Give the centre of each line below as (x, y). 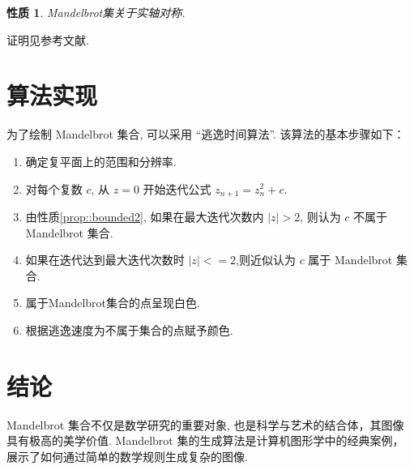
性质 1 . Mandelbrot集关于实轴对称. (96, 12)
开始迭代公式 (177, 188)
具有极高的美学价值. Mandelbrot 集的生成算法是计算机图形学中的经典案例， (205, 440)
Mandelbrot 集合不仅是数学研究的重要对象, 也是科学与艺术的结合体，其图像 (205, 424)
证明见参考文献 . (48, 39)
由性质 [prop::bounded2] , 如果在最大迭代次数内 (145, 216)
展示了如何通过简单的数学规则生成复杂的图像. (127, 456)
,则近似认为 (266, 260)
